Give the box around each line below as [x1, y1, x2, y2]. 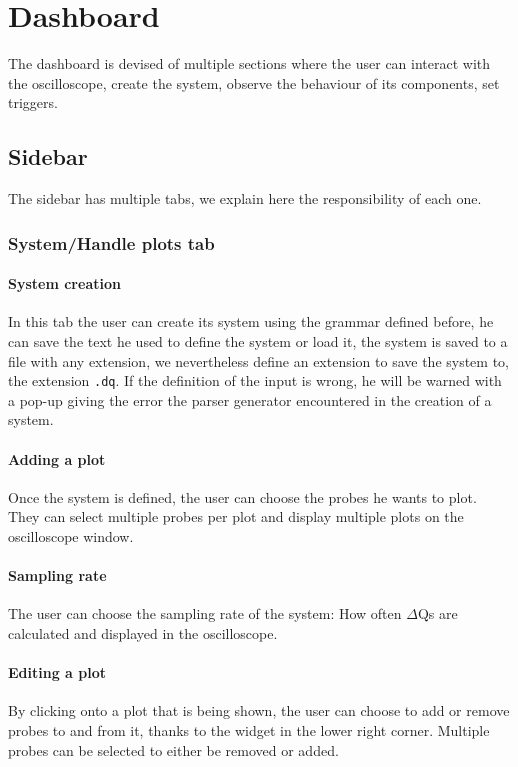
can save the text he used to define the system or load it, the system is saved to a [8, 330, 508, 351]
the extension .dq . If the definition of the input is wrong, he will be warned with [8, 370, 502, 391]
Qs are [417, 603, 458, 624]
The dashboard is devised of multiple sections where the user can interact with [8, 53, 491, 74]
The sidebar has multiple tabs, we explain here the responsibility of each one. [8, 188, 482, 209]
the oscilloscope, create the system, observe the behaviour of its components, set [8, 72, 500, 93]
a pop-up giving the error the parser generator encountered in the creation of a [8, 389, 492, 410]
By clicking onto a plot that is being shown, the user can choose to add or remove [8, 700, 510, 721]
